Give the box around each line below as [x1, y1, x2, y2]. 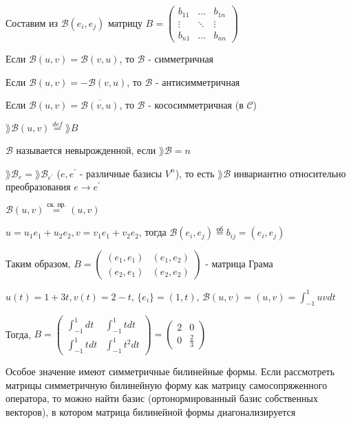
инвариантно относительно [233, 166, 346, 180]
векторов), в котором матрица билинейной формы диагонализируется [6, 405, 296, 419]
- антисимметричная [156, 74, 240, 89]
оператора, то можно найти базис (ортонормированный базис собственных [6, 391, 318, 405]
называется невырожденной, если [16, 143, 156, 157]
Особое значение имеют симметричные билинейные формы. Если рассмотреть [6, 364, 335, 379]
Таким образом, [6, 256, 71, 271]
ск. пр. [47, 201, 67, 209]
